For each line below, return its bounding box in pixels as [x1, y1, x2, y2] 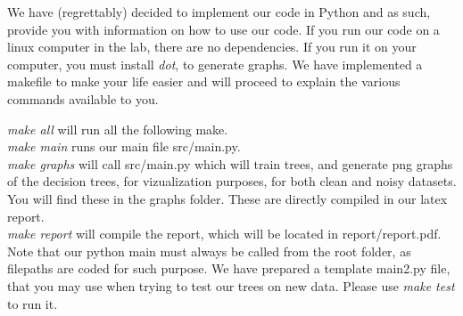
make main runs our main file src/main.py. [7, 137, 241, 156]
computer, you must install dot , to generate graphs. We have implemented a [7, 54, 423, 73]
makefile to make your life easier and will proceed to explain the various [7, 72, 401, 91]
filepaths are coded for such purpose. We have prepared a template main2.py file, [7, 259, 451, 278]
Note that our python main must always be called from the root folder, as [7, 241, 411, 260]
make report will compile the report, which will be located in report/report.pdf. [7, 224, 442, 243]
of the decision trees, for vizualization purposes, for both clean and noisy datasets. [7, 172, 457, 190]
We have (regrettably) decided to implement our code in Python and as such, [7, 3, 431, 20]
